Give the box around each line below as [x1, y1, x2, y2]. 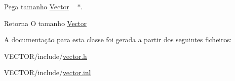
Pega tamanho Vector [4, 1, 70, 11]
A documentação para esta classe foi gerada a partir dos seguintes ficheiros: [4, 34, 232, 45]
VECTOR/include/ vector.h [4, 51, 87, 61]
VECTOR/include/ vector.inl [4, 67, 91, 78]
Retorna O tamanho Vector [4, 18, 87, 28]
